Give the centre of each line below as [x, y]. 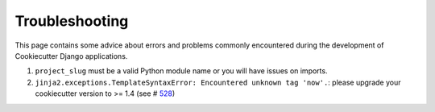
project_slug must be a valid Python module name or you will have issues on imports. [181, 71]
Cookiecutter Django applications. [71, 56]
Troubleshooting [72, 21]
